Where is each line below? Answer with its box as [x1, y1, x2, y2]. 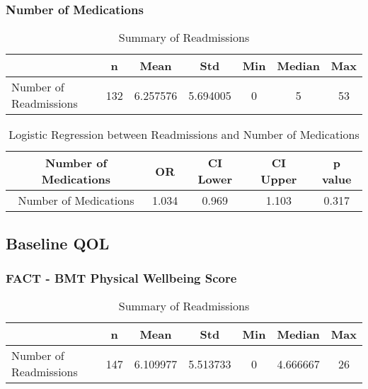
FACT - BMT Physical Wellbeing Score [6, 269, 237, 286]
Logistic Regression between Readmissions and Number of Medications [8, 126, 360, 143]
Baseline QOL [6, 232, 110, 254]
